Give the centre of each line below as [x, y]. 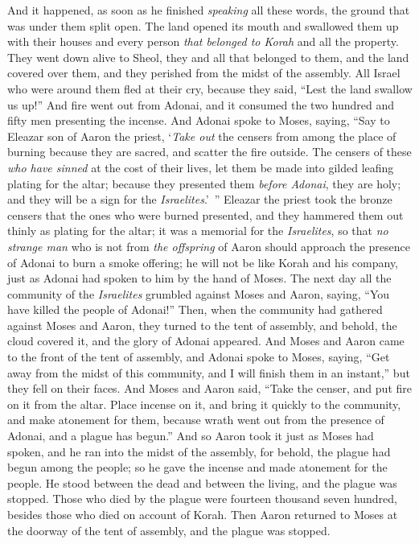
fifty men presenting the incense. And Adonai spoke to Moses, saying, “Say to [199, 120]
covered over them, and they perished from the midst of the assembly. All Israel [204, 73]
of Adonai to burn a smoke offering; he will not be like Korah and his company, [203, 262]
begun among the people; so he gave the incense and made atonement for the [197, 467]
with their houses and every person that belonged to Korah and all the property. [203, 41]
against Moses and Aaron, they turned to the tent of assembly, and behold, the [202, 325]
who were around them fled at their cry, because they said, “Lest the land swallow [210, 88]
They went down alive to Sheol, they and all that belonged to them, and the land [208, 57]
